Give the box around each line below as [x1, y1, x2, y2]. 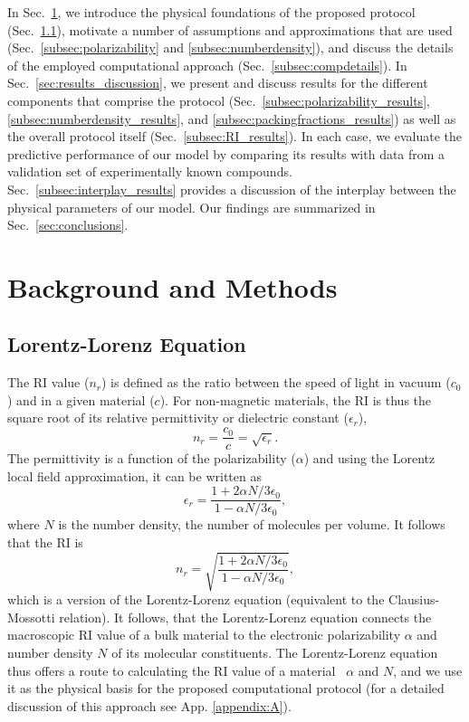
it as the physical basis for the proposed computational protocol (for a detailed [7, 679, 445, 698]
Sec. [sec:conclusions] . [7, 215, 129, 234]
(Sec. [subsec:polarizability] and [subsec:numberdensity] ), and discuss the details [7, 38, 454, 57]
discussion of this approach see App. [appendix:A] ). [7, 696, 292, 715]
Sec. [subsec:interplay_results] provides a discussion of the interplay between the [7, 179, 456, 198]
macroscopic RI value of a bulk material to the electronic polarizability [7, 625, 401, 644]
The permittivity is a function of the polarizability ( [7, 449, 296, 468]
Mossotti [7, 607, 55, 626]
